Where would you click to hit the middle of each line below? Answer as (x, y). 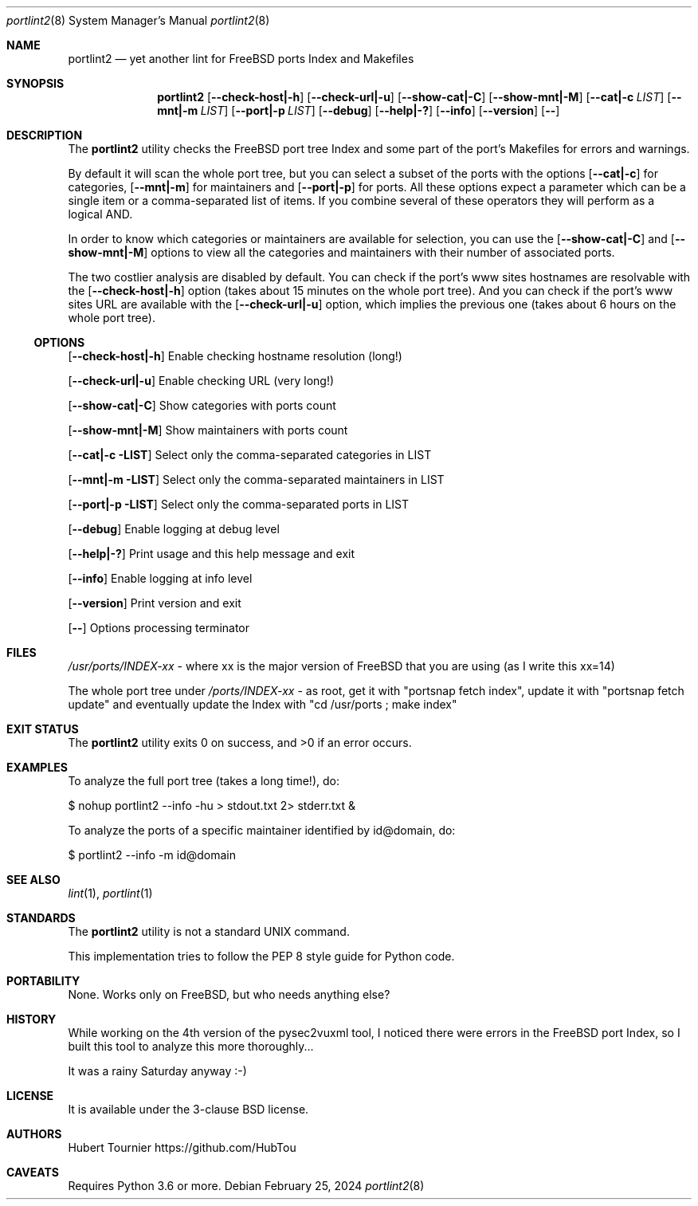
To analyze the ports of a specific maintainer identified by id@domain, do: (262, 830)
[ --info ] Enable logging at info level (160, 578)
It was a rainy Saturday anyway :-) (157, 1071)
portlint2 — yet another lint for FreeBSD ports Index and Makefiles (241, 59)
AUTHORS (34, 1134)
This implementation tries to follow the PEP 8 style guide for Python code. (261, 956)
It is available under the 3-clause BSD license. (188, 1109)
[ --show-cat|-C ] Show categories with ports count (202, 405)
